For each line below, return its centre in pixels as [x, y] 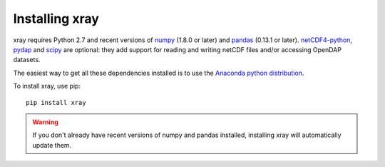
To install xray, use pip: [47, 86]
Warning [45, 122]
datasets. [27, 60]
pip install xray [56, 102]
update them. [52, 145]
